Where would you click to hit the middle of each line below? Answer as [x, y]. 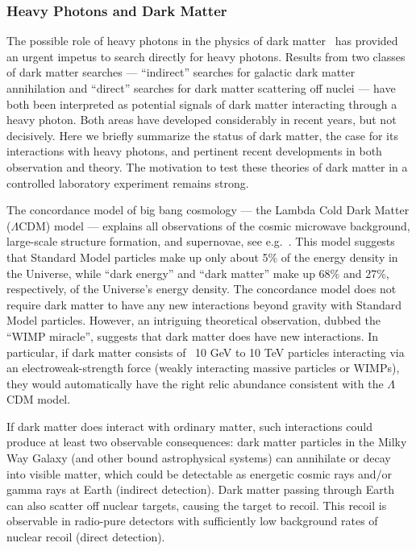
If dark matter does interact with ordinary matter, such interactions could [189, 426]
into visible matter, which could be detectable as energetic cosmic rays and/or [199, 473]
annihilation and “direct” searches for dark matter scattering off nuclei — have [201, 88]
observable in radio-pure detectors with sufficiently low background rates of [192, 521]
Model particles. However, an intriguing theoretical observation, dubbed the [193, 320]
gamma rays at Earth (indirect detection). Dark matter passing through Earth [201, 489]
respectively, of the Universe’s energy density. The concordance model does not [202, 289]
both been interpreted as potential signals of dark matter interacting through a [202, 104]
